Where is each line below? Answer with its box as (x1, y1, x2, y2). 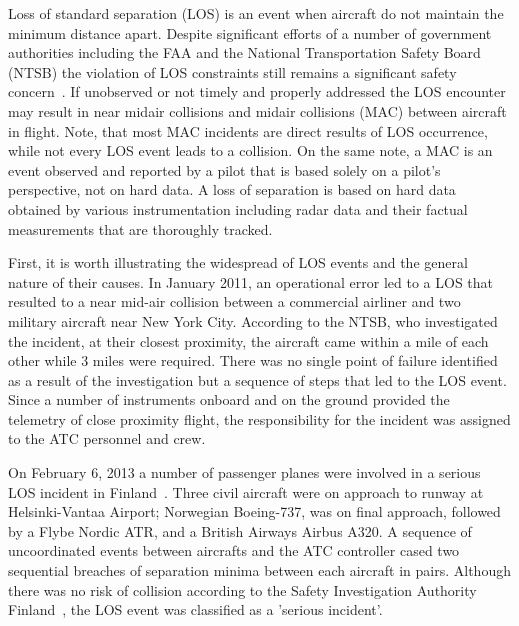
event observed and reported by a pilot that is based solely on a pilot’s (8, 159, 441, 180)
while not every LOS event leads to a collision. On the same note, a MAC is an (8, 140, 493, 161)
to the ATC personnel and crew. (8, 428, 206, 449)
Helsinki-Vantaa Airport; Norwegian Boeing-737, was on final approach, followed (8, 501, 501, 522)
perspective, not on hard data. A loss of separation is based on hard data (8, 179, 456, 200)
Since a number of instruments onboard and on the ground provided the (8, 389, 450, 410)
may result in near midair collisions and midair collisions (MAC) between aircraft (8, 100, 507, 121)
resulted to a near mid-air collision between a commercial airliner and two (8, 291, 461, 312)
